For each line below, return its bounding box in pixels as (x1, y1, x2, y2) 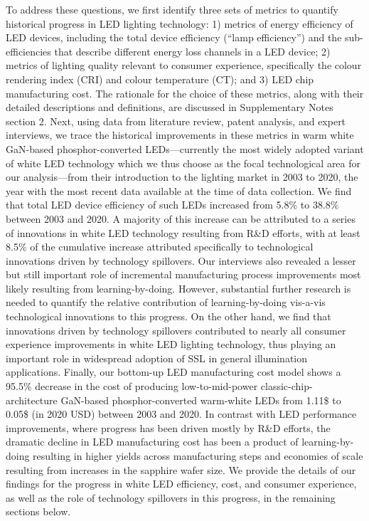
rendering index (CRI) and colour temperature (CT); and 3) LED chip (6, 71, 314, 86)
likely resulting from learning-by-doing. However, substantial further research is (6, 280, 351, 295)
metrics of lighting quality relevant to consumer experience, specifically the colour (6, 58, 362, 73)
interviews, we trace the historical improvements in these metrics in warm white (6, 127, 354, 142)
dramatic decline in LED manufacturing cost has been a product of (6, 434, 299, 449)
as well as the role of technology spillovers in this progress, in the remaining (6, 490, 336, 505)
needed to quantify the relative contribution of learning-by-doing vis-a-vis (6, 295, 326, 310)
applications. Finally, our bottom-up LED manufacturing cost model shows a (6, 364, 341, 379)
